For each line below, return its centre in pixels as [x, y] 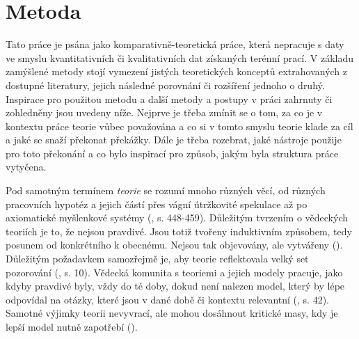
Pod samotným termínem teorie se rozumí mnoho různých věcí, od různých [166, 190]
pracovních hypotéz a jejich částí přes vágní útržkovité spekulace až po [157, 204]
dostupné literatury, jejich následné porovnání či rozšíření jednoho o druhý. [165, 85]
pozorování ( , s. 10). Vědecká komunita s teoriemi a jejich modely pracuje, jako [174, 272]
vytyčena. [26, 167]
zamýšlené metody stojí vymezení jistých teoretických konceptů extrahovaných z [177, 71]
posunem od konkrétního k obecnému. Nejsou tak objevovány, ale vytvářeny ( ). [174, 245]
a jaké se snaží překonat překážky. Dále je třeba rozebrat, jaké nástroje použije [174, 140]
